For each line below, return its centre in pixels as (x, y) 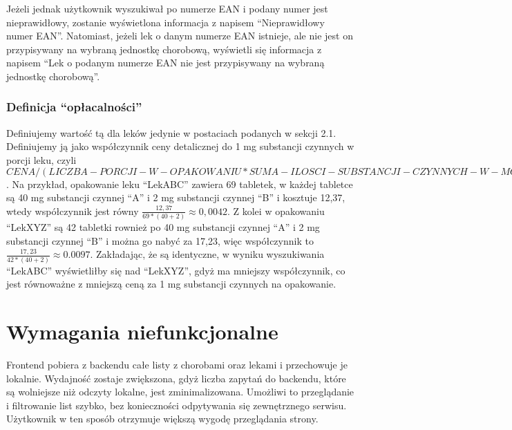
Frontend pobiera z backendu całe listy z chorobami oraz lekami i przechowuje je (177, 364)
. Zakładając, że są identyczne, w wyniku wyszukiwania (207, 254)
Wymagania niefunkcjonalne (142, 331)
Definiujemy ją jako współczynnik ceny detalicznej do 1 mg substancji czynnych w (180, 146)
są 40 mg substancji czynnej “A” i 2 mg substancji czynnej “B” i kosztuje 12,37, (176, 197)
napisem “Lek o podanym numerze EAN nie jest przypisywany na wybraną (165, 63)
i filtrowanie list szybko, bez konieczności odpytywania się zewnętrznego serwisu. (177, 405)
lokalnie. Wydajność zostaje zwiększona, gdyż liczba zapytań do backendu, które (176, 378)
